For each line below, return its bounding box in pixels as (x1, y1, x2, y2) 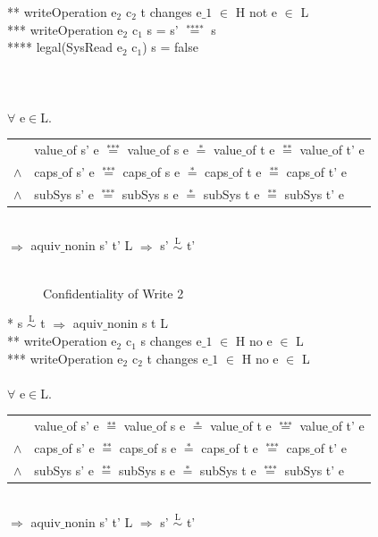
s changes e (140, 331, 202, 350)
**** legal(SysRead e (7, 38, 122, 56)
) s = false (142, 38, 198, 56)
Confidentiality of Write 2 (43, 283, 184, 302)
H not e (235, 3, 278, 21)
